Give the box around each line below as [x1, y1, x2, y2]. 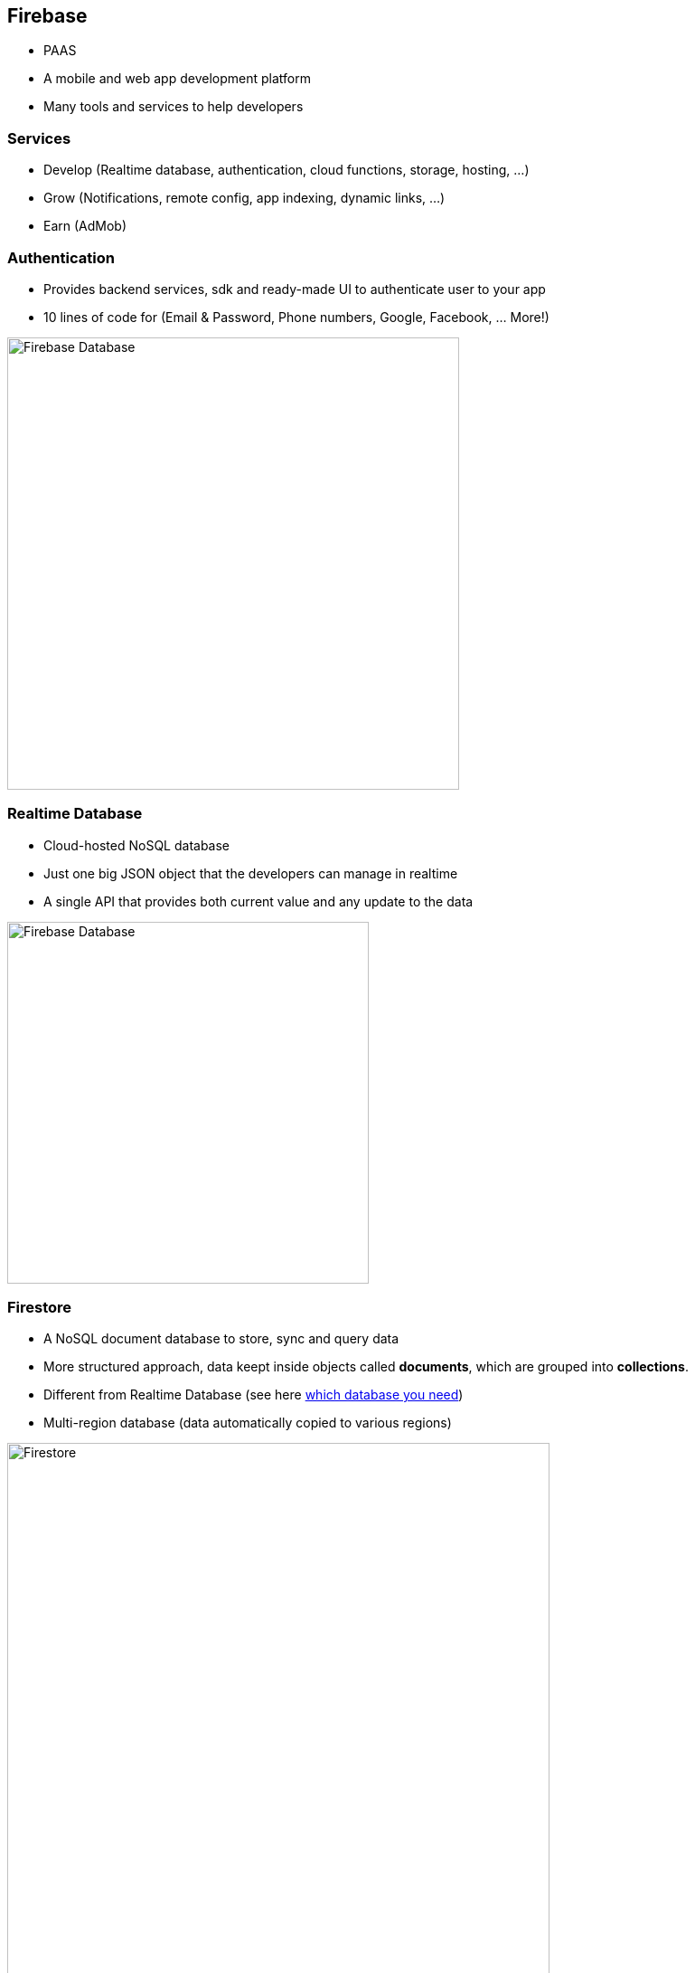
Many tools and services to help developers [43, 99, 304, 115]
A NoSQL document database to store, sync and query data [43, 1331, 399, 1347]
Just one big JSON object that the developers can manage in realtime [43, 865, 458, 881]
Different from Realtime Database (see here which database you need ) [43, 1387, 464, 1403]
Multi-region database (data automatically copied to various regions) [43, 1415, 452, 1431]
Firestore [7, 1298, 72, 1317]
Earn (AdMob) [43, 218, 127, 234]
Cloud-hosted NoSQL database [43, 837, 230, 853]
